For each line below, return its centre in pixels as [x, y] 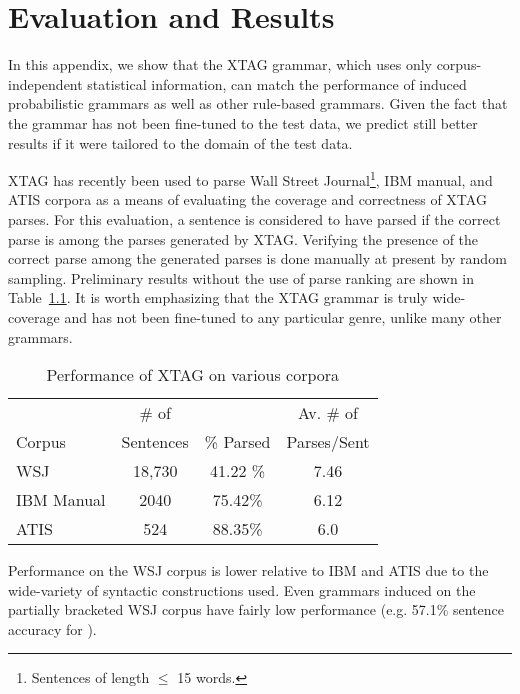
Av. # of [328, 413]
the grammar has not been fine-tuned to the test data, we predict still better [243, 122]
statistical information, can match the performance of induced [277, 83]
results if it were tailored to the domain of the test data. [180, 142]
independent [45, 83]
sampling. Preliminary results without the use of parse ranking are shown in [241, 277]
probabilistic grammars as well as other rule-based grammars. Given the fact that [258, 103]
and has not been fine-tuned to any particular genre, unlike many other [283, 316]
